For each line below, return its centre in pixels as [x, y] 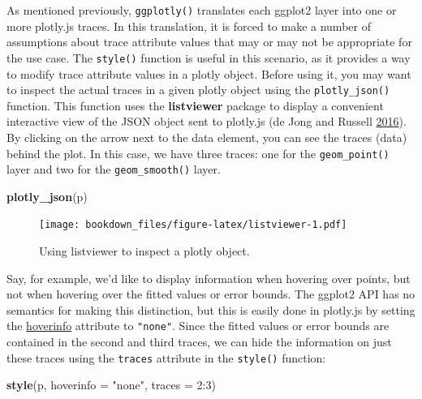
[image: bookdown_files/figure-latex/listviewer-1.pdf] [193, 225]
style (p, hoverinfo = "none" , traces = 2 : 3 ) [111, 385]
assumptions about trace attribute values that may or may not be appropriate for [209, 42]
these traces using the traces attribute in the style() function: [166, 357]
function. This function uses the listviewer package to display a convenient [195, 105]
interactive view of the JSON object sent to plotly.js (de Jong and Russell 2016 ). [207, 121]
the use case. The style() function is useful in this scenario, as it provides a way [209, 57]
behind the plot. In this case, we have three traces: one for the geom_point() [198, 153]
